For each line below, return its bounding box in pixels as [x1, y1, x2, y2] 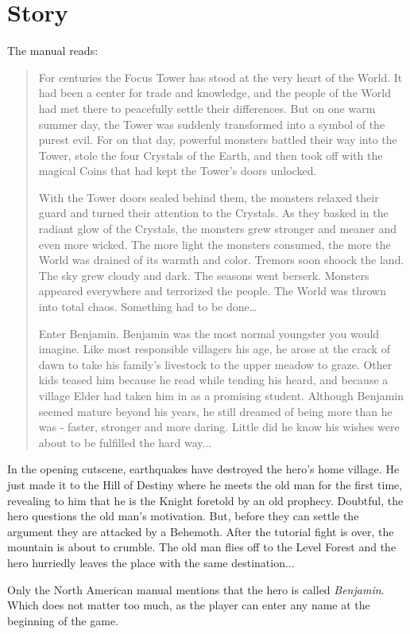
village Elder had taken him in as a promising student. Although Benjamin [38, 387, 404, 403]
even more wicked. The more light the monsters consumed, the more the [38, 235, 391, 252]
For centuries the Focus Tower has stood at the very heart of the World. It [38, 68, 403, 85]
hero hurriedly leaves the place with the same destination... [7, 554, 295, 570]
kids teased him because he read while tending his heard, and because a [38, 371, 389, 388]
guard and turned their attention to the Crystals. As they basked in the [38, 204, 389, 221]
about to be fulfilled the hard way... [38, 434, 212, 450]
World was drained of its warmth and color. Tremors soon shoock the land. [38, 251, 404, 268]
